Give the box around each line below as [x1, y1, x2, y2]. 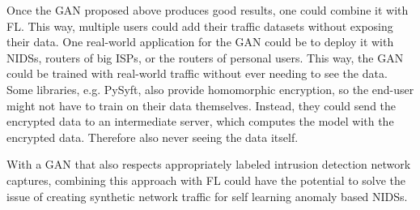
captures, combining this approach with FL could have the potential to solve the [6, 171, 406, 188]
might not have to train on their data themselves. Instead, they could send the [6, 96, 397, 114]
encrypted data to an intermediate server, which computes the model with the [6, 113, 394, 130]
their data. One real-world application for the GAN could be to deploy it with [6, 33, 394, 50]
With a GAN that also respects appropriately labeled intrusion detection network [6, 156, 411, 173]
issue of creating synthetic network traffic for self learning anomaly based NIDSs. [6, 187, 408, 204]
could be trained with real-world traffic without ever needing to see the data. [6, 65, 388, 82]
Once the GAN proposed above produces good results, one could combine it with [6, 2, 409, 18]
